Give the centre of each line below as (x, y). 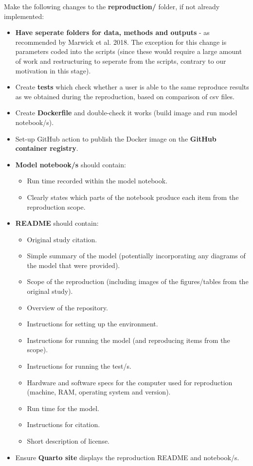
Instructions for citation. (63, 424)
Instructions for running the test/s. (79, 366)
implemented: (24, 16)
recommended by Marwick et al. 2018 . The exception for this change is (121, 42)
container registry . (47, 148)
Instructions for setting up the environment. (92, 324)
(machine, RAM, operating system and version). (99, 392)
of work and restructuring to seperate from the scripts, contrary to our (121, 61)
